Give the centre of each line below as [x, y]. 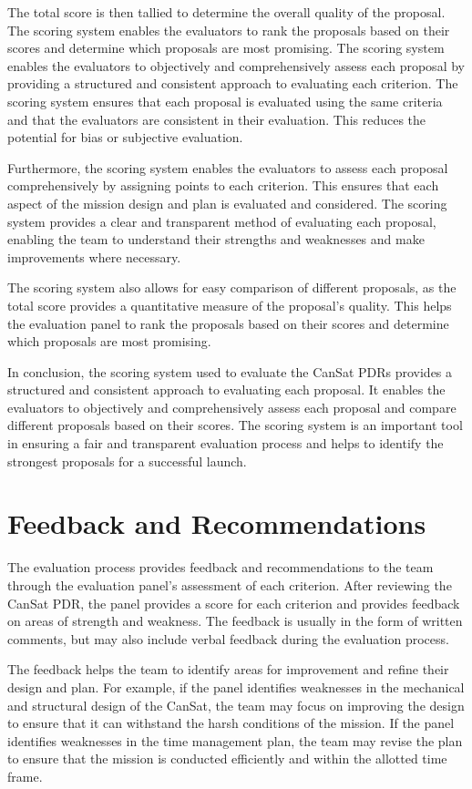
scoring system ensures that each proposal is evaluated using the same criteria [225, 101]
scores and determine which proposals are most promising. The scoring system [226, 48]
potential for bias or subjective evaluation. [125, 137]
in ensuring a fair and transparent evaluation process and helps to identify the [226, 443]
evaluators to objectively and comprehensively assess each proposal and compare [232, 407]
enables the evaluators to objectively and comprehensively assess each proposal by [236, 65]
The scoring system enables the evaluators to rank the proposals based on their [229, 30]
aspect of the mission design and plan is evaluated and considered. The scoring [227, 203]
